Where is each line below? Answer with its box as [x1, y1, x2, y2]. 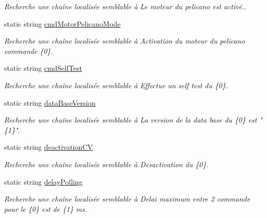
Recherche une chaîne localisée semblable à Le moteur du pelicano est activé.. [4, 1, 246, 11]
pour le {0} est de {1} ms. [4, 203, 87, 214]
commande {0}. [4, 45, 53, 56]
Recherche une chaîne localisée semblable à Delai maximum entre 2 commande [4, 193, 250, 204]
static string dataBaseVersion [4, 97, 96, 108]
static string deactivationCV [4, 142, 93, 152]
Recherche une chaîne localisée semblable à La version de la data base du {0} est [4, 114, 257, 125]
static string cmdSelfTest [4, 63, 82, 73]
